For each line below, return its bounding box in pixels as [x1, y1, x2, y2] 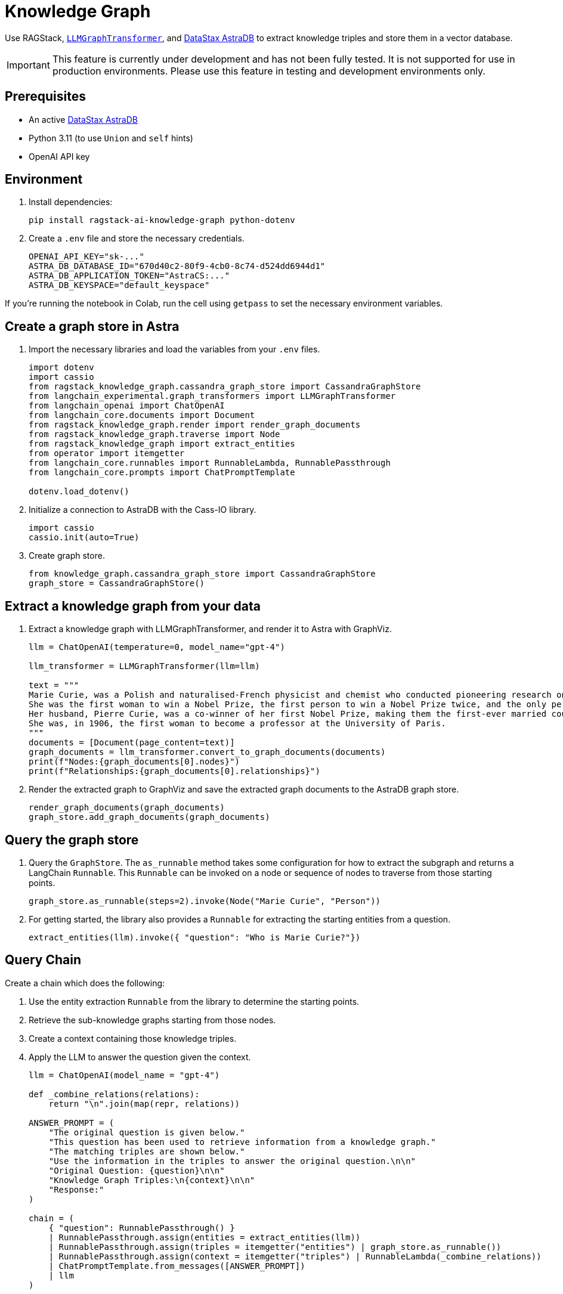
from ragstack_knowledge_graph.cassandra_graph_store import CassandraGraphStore [29, 382, 421, 392]
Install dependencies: [29, 197, 113, 208]
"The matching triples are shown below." [48, 1146, 245, 1156]
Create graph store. [29, 550, 105, 561]
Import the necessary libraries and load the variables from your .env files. [29, 344, 320, 355]
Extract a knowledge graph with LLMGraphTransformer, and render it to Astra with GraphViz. [29, 624, 392, 634]
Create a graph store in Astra [5, 318, 180, 334]
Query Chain [5, 952, 81, 968]
